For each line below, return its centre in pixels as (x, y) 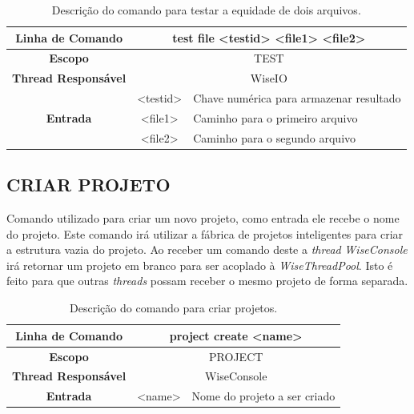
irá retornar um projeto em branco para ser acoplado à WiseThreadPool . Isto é (200, 265)
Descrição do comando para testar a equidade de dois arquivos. (206, 10)
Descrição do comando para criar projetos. (174, 308)
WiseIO (269, 78)
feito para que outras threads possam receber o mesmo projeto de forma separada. (207, 281)
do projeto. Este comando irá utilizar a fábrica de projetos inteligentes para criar (205, 233)
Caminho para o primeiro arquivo (275, 117)
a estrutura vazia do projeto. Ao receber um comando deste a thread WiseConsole (207, 249)
